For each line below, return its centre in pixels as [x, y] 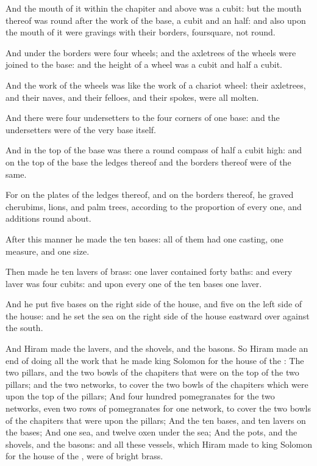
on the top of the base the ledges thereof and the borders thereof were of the [148, 162]
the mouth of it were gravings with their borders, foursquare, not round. [141, 32]
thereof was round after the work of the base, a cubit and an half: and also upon [156, 20]
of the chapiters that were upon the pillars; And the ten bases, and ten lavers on [156, 420]
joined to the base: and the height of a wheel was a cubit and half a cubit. [144, 64]
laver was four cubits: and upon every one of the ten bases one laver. [134, 283]
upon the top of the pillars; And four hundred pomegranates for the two [140, 396]
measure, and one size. [48, 251]
